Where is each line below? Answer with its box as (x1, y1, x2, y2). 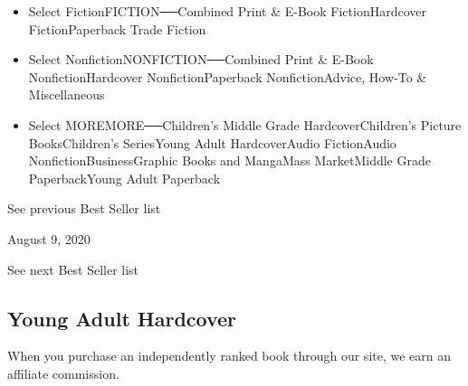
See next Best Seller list (7, 259, 139, 278)
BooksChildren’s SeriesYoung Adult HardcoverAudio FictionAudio (28, 133, 396, 152)
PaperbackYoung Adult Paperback (28, 168, 221, 187)
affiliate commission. (7, 363, 119, 382)
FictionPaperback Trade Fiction (28, 19, 206, 38)
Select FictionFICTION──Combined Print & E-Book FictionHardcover (28, 2, 426, 20)
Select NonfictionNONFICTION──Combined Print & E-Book (28, 50, 374, 69)
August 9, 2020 (7, 229, 91, 248)
